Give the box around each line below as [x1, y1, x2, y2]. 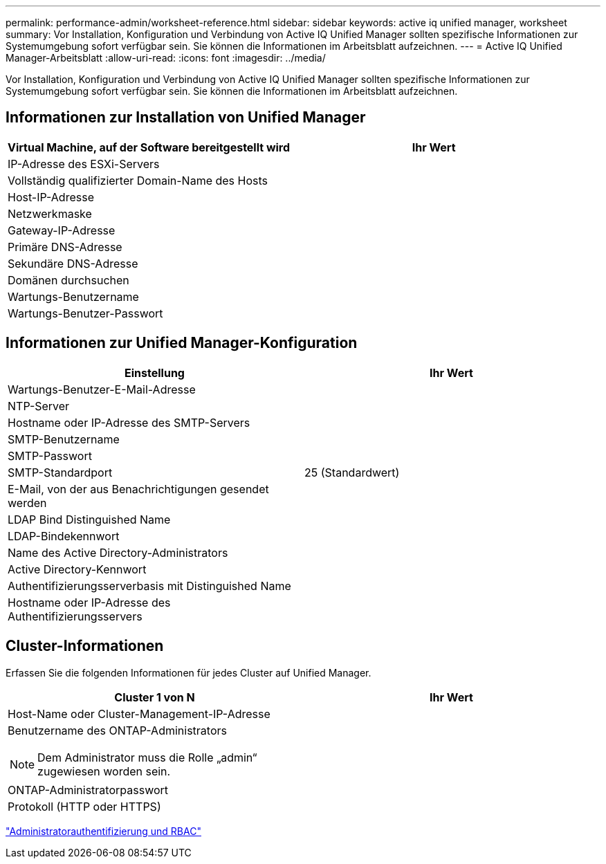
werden [8, 495, 47, 510]
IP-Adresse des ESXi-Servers [8, 156, 160, 171]
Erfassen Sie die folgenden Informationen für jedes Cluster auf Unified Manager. [6, 666, 371, 679]
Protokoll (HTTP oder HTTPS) [8, 799, 161, 814]
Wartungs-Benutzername [8, 289, 139, 304]
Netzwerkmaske [8, 206, 92, 221]
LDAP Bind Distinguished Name [8, 512, 171, 526]
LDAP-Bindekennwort [8, 528, 120, 543]
